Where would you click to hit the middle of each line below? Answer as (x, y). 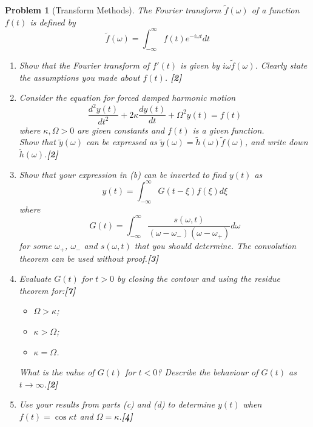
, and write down (276, 142)
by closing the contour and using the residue (199, 278)
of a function (275, 10)
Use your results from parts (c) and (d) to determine (117, 404)
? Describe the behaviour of (208, 372)
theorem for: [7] (47, 290)
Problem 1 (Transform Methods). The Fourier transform (113, 10)
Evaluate (35, 278)
